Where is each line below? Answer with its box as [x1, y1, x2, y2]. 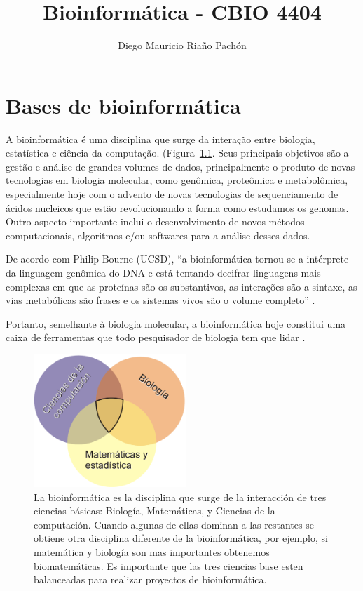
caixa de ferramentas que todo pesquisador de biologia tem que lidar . [6, 330, 306, 345]
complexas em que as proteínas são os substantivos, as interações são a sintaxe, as [6, 279, 357, 293]
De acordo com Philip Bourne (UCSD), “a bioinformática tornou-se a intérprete [6, 251, 349, 266]
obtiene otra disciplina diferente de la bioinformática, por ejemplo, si [34, 531, 328, 545]
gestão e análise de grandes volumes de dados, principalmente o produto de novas [6, 159, 355, 173]
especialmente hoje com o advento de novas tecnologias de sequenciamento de [6, 187, 338, 201]
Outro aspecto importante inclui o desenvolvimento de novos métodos [6, 214, 305, 229]
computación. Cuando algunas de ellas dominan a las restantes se [34, 517, 314, 531]
